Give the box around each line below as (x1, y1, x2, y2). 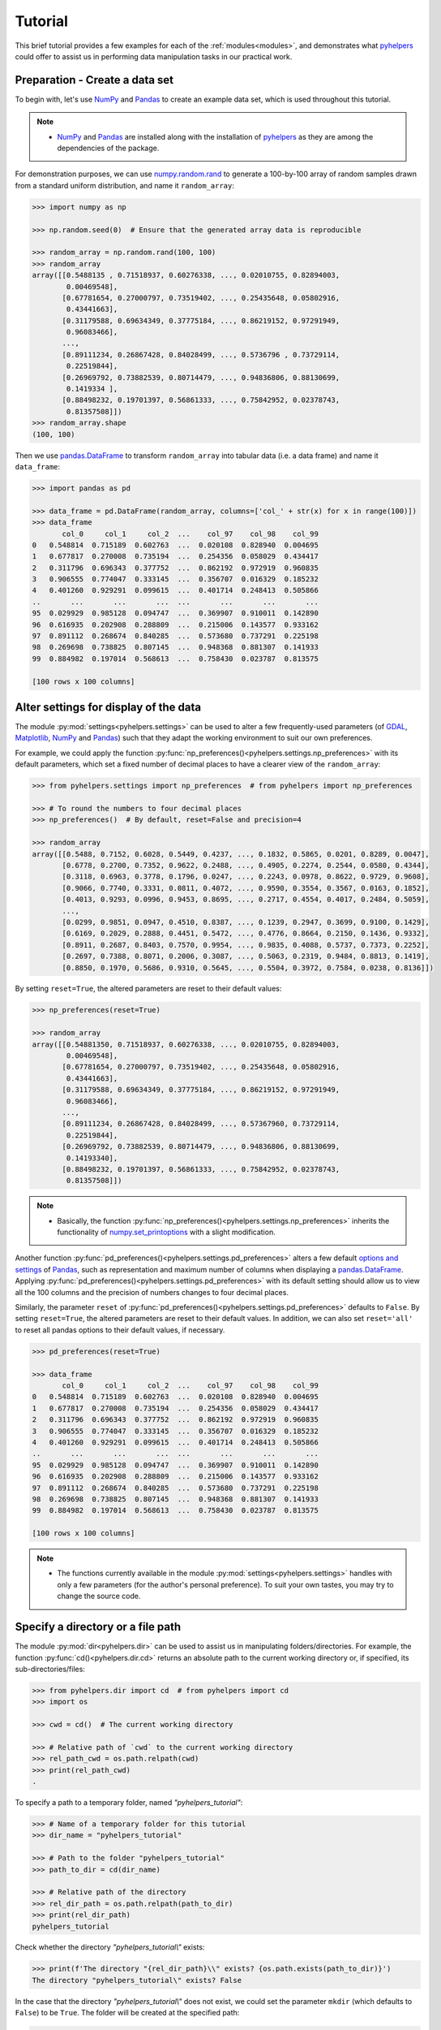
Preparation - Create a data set (15, 73, 174, 87)
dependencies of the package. (57, 143, 160, 153)
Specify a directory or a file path (15, 1620, 182, 1634)
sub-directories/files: (15, 1664, 85, 1674)
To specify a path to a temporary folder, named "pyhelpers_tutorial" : (15, 1798, 243, 1807)
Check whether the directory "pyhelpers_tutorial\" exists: (15, 1942, 205, 1952)
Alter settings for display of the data (15, 701, 202, 714)
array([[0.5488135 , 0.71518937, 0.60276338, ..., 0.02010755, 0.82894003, (32, 270, 340, 280)
